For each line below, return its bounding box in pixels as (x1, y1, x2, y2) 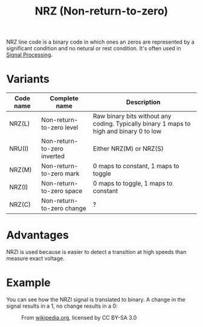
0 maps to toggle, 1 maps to (92, 180, 173, 188)
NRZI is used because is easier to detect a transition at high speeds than (6, 248, 187, 256)
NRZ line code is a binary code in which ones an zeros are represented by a (6, 38, 195, 46)
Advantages (6, 228, 69, 242)
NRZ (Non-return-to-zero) (34, 4, 169, 18)
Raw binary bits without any (92, 112, 172, 120)
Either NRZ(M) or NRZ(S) (92, 144, 164, 153)
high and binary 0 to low (92, 127, 162, 135)
